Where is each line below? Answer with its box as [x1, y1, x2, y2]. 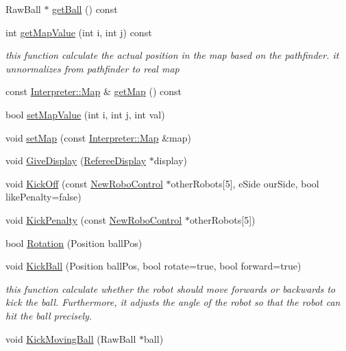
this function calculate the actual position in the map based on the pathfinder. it [5, 48, 339, 62]
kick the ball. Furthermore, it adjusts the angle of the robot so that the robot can [5, 295, 341, 309]
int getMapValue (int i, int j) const [5, 25, 152, 39]
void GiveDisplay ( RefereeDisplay [5, 153, 147, 168]
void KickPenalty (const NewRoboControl [5, 212, 182, 226]
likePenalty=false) [5, 190, 82, 204]
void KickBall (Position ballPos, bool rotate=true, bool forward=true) [5, 259, 301, 273]
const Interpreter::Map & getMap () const [5, 84, 182, 99]
